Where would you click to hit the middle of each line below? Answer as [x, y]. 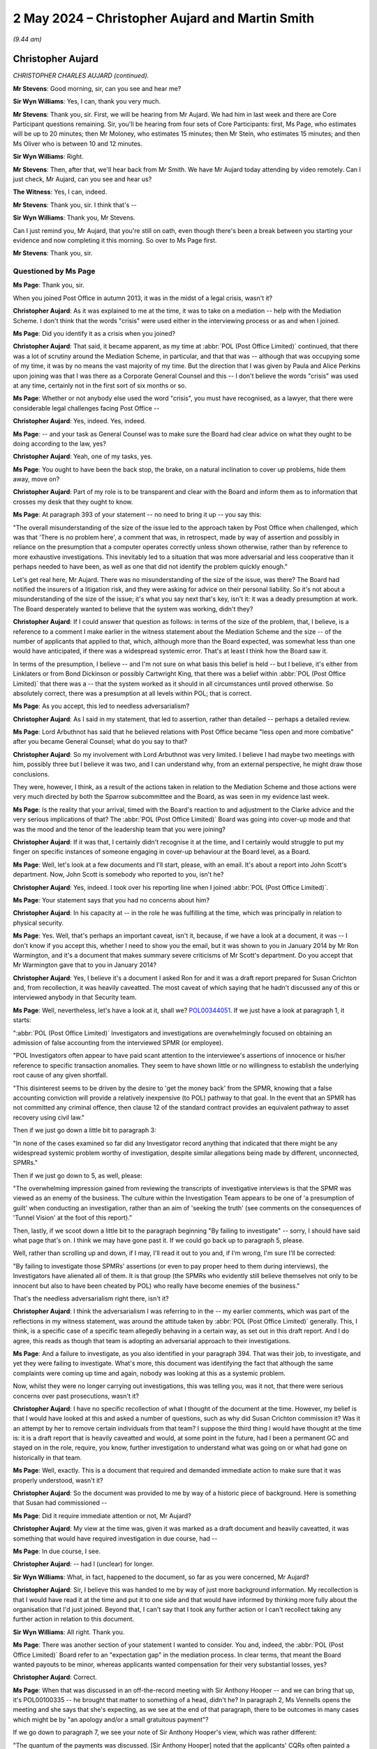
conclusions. [31, 774]
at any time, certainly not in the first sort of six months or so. [100, 385]
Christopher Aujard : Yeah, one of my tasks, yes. [83, 456]
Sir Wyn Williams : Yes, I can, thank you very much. [87, 101]
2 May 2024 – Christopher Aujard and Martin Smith [163, 18]
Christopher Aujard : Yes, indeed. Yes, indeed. [80, 421]
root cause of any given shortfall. [60, 1075]
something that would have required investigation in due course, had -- [115, 1538]
